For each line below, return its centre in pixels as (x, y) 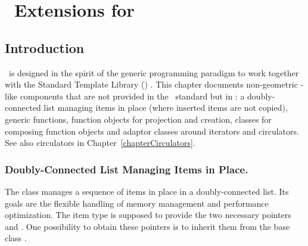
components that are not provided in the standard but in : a (132, 96)
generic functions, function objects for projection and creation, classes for (138, 119)
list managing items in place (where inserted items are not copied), (166, 108)
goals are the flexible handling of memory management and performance (137, 203)
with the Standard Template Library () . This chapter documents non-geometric (151, 84)
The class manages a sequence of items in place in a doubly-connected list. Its (147, 191)
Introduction (45, 47)
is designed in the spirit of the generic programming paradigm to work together (154, 72)
